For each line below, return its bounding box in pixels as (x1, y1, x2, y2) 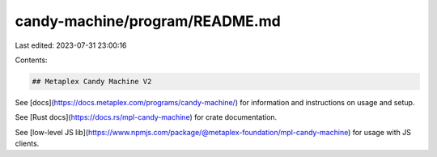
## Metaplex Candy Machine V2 (32, 77, 152, 86)
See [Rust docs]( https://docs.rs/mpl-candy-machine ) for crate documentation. (15, 112, 278, 122)
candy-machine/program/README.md (15, 12, 281, 30)
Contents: (15, 55, 48, 65)
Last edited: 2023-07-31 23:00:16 (15, 40, 127, 50)
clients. (15, 138, 40, 149)
